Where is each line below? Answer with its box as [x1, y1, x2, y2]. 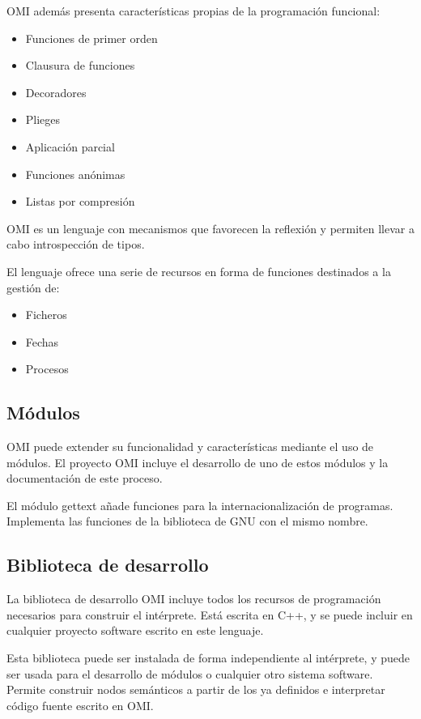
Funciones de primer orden [25, 29, 158, 46]
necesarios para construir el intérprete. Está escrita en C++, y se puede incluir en [6, 606, 413, 623]
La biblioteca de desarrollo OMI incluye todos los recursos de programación [6, 590, 381, 607]
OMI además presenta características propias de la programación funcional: [6, 2, 381, 19]
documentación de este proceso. [6, 470, 163, 487]
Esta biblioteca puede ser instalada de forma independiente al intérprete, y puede [6, 649, 410, 666]
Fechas [25, 333, 59, 350]
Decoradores [25, 83, 87, 100]
